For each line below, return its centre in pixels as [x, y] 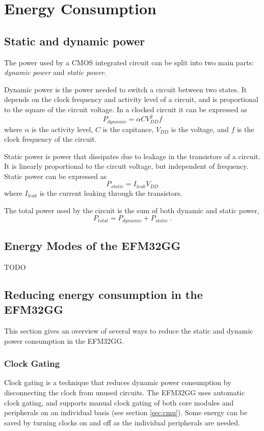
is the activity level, [62, 129]
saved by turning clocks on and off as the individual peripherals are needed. [122, 422]
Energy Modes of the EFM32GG [93, 245]
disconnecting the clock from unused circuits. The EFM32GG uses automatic [124, 392]
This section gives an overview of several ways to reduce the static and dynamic [129, 330]
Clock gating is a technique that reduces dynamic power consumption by [118, 382]
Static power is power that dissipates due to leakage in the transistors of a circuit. [132, 156]
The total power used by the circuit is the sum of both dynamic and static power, [132, 210]
